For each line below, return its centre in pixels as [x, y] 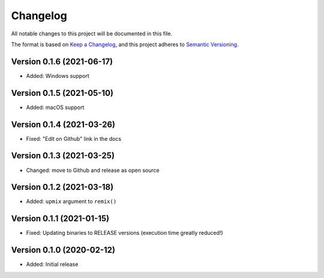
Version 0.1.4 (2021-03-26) [63, 124]
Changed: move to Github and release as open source [93, 170]
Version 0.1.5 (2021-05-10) [62, 93]
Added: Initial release [52, 264]
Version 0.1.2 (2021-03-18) [62, 187]
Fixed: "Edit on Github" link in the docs [74, 138]
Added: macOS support [55, 107]
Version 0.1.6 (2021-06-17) [62, 61]
